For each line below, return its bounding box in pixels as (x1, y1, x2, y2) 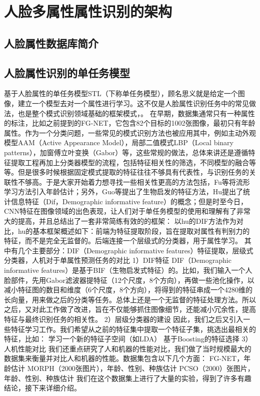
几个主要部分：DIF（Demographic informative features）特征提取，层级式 (17, 245, 253, 255)
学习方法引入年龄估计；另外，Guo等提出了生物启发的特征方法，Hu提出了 (4, 186, 243, 197)
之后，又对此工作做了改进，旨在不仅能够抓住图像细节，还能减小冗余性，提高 (4, 304, 256, 314)
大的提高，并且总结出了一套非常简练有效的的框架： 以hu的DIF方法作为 (4, 216, 236, 226)
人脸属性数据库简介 (4, 35, 98, 51)
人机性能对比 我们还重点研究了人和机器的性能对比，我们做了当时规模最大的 (4, 343, 251, 353)
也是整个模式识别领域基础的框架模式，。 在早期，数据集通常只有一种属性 (17, 108, 255, 118)
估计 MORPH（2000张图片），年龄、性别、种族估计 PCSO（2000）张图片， (10, 362, 254, 373)
